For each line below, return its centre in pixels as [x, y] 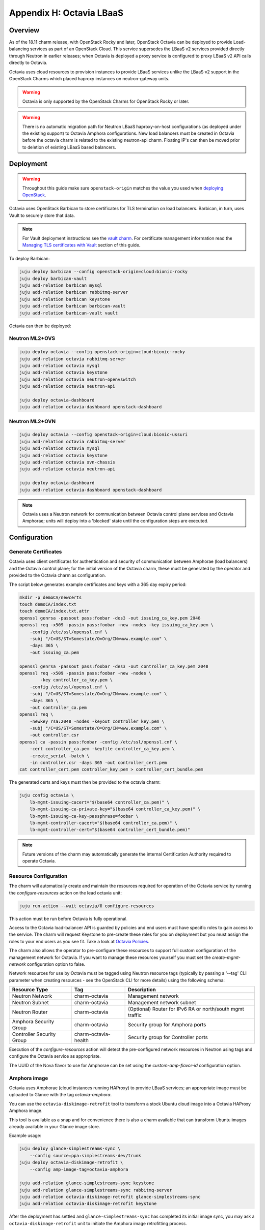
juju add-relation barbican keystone [65, 299]
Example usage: [25, 1136]
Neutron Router [30, 1012]
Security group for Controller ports [168, 1037]
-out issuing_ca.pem [54, 652]
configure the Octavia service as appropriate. [55, 1056]
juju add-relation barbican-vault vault [68, 313]
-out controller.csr [54, 735]
